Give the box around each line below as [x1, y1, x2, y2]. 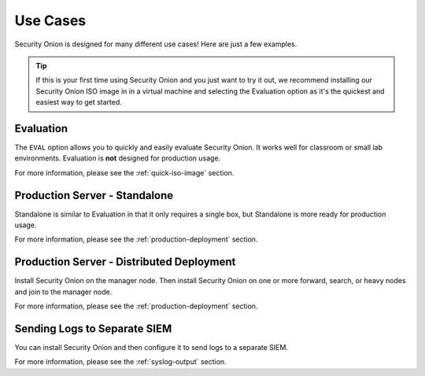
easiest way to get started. [35, 98, 122, 107]
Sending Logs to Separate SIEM [14, 322, 172, 335]
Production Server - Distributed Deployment [14, 256, 236, 269]
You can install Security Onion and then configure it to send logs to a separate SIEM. [14, 343, 289, 352]
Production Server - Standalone [14, 189, 174, 202]
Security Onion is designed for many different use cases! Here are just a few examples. [14, 39, 297, 49]
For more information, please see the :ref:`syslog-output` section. [14, 357, 227, 367]
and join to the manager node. [14, 287, 113, 297]
